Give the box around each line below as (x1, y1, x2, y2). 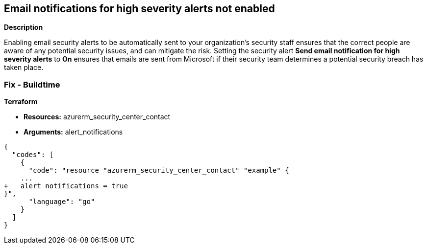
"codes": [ (12, 151, 54, 159)
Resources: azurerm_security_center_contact (24, 113, 171, 121)
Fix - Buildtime (4, 79, 60, 90)
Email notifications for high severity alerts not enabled (4, 2, 275, 15)
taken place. (4, 63, 44, 72)
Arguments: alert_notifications (24, 128, 123, 136)
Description (4, 23, 43, 32)
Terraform (4, 97, 38, 106)
